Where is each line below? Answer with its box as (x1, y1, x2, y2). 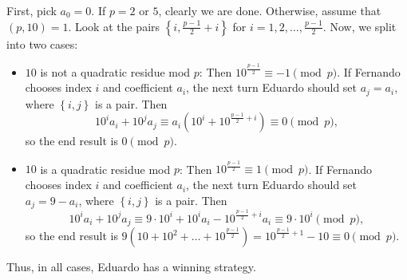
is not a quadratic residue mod (40, 63, 191, 80)
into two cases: (6, 35, 78, 52)
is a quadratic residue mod (40, 160, 171, 177)
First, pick (6, 2, 57, 18)
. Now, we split (322, 18, 397, 34)
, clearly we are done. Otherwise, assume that (158, 2, 381, 18)
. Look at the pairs (68, 18, 160, 34)
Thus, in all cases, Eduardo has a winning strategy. (6, 258, 256, 275)
